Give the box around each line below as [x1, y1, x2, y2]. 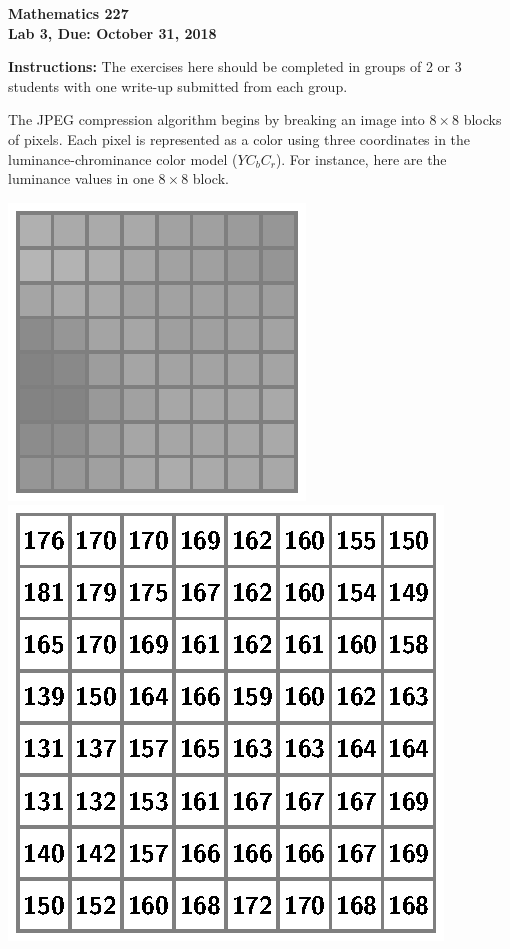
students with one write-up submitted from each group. [8, 75, 348, 96]
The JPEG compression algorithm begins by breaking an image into [8, 109, 425, 130]
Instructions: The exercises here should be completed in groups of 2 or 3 [8, 56, 462, 77]
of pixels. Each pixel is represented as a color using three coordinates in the [8, 128, 471, 149]
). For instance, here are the [275, 148, 447, 169]
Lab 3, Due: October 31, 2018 [8, 22, 217, 43]
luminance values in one [8, 168, 154, 189]
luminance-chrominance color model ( [8, 148, 238, 169]
